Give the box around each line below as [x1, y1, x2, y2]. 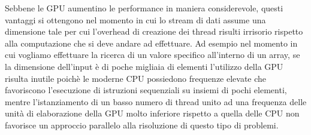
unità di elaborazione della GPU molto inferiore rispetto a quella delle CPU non [5, 107, 300, 119]
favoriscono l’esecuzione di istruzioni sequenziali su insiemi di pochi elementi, [5, 84, 287, 96]
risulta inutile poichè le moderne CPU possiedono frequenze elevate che [5, 72, 267, 84]
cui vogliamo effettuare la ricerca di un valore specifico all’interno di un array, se [5, 48, 300, 61]
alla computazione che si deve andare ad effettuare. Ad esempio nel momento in [5, 36, 298, 49]
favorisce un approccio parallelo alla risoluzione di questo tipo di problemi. [5, 118, 279, 131]
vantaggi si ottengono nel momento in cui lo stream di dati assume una [5, 13, 266, 26]
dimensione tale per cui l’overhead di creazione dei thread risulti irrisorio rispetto [5, 25, 303, 38]
